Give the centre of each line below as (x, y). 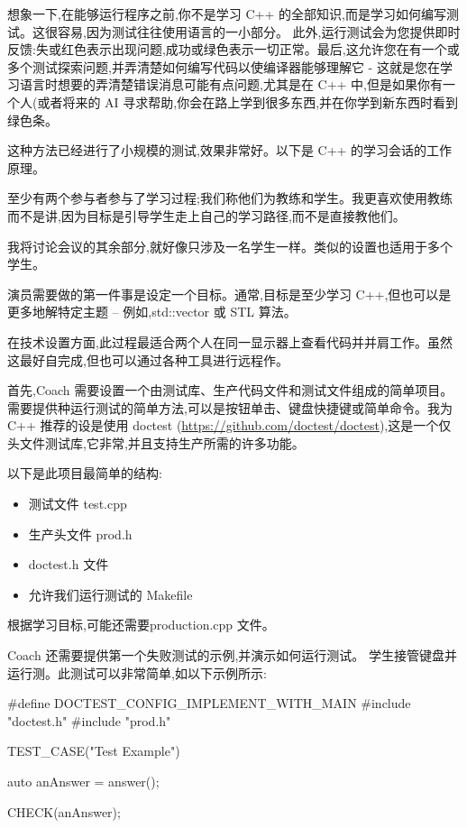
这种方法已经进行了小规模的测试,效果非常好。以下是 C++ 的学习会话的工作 (230, 150)
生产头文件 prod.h (80, 534)
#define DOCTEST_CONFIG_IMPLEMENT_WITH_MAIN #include (209, 703)
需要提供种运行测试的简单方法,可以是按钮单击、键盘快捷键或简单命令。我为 (230, 407)
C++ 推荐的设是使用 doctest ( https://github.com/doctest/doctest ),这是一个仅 (229, 425)
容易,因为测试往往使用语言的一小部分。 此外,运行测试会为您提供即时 (259, 31)
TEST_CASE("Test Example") (94, 751)
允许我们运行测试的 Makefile (110, 594)
